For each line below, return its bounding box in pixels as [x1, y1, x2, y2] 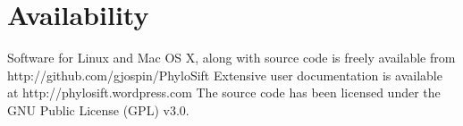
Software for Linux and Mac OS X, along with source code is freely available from [7, 48, 456, 67]
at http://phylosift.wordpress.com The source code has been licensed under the [7, 83, 441, 102]
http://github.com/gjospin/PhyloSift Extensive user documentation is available [7, 65, 442, 84]
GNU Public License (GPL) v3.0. [7, 100, 189, 119]
